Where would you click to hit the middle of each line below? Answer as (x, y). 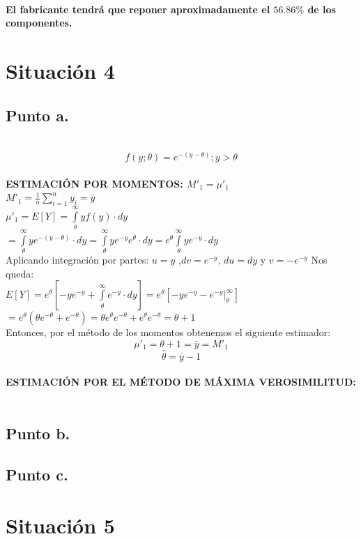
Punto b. (38, 433)
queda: (20, 273)
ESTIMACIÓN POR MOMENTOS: (94, 183)
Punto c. (37, 474)
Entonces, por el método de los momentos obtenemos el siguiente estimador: (168, 332)
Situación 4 (60, 70)
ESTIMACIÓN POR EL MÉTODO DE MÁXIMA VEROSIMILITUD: (181, 382)
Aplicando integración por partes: (77, 260)
